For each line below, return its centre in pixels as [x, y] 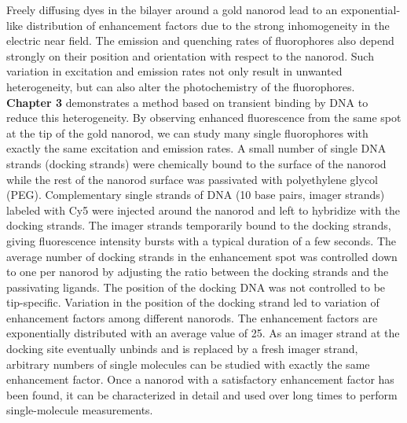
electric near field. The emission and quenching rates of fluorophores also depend [200, 40]
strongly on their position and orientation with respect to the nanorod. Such [190, 55]
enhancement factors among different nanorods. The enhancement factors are [192, 317]
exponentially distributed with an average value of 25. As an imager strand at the [203, 333]
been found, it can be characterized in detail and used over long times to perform [202, 394]
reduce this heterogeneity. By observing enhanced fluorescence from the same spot [204, 118]
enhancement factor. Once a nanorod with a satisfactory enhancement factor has [200, 379]
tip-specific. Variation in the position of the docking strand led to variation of [193, 302]
